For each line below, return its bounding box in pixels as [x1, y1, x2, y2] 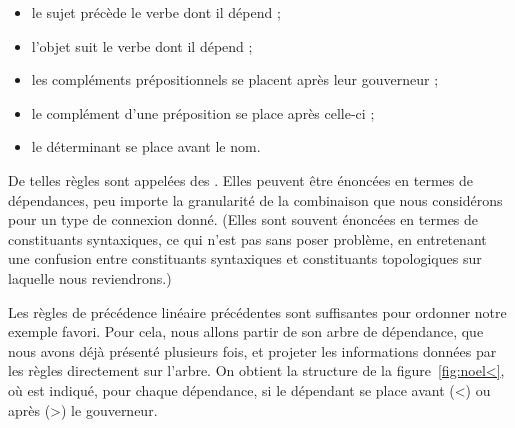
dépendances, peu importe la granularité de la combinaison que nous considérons [8, 189, 503, 210]
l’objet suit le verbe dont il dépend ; [31, 35, 253, 56]
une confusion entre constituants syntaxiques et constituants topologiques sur [8, 248, 482, 269]
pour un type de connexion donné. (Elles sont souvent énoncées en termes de [8, 209, 479, 230]
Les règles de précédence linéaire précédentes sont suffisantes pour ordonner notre [8, 301, 507, 322]
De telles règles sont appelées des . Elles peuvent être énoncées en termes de [8, 169, 473, 190]
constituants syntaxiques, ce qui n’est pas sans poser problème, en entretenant [8, 228, 487, 249]
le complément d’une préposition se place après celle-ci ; [31, 102, 375, 123]
